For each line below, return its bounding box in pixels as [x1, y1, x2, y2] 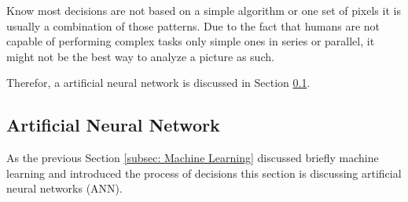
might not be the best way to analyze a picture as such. [6, 48, 274, 64]
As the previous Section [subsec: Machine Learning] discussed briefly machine [6, 150, 379, 166]
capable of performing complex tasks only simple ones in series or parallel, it [6, 33, 375, 49]
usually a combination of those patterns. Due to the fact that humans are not [6, 17, 380, 34]
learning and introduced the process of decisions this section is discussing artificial [6, 164, 402, 181]
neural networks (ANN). [6, 180, 123, 197]
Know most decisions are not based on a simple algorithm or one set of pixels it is [6, 2, 401, 18]
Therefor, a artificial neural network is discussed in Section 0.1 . [6, 74, 311, 91]
